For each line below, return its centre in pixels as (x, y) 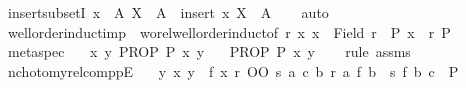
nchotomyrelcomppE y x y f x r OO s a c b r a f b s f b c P (233, 70)
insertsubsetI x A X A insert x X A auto (168, 12)
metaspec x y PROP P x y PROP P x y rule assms (209, 51)
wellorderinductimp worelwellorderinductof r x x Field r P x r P (229, 31)
